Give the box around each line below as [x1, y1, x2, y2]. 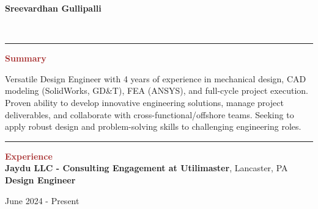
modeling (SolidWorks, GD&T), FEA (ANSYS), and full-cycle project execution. [5, 84, 308, 97]
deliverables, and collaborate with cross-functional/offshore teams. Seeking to [5, 108, 294, 121]
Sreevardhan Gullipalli [5, 2, 102, 14]
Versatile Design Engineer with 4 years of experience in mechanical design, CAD [5, 72, 306, 85]
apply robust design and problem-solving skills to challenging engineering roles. [5, 120, 301, 133]
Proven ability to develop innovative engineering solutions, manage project [5, 96, 284, 108]
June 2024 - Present [5, 194, 79, 207]
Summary [5, 52, 46, 65]
